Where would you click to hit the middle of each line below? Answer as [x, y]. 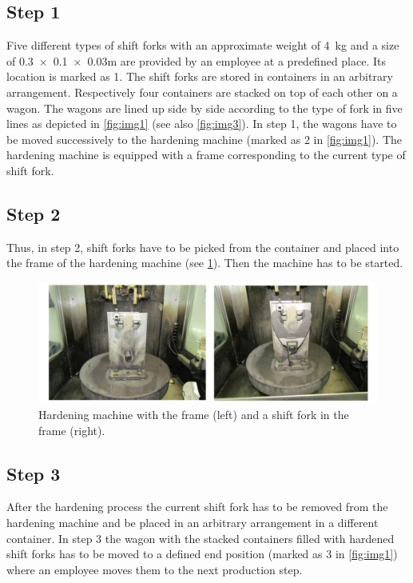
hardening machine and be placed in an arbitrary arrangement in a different [193, 523]
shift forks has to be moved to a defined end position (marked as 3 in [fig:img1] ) [202, 554]
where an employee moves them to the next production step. [155, 569]
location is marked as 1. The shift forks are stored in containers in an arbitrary [200, 76]
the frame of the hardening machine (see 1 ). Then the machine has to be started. [205, 263]
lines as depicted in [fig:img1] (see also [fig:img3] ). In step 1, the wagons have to [202, 124]
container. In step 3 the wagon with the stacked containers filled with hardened [201, 538]
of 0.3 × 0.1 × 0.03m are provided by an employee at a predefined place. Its [197, 60]
